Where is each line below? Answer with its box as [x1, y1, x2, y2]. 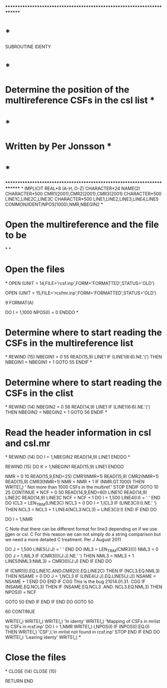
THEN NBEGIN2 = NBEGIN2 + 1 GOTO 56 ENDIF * [5, 409, 107, 415]
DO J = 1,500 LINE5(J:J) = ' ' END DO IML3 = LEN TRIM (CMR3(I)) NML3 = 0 [5, 546, 158, 553]
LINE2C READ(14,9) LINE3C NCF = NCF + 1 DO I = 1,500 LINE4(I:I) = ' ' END [5, 495, 161, 501]
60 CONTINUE [5, 608, 35, 614]
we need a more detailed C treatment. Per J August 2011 [5, 537, 121, 543]
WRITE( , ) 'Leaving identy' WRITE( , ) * [5, 634, 81, 640]
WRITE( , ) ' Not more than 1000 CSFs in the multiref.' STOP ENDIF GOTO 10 [5, 484, 159, 490]
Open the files [5, 263, 65, 275]
